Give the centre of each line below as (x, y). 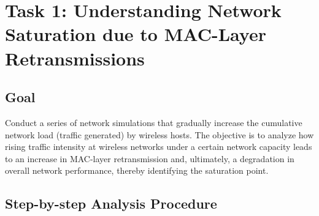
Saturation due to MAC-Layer (136, 34)
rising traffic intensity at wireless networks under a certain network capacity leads (159, 147)
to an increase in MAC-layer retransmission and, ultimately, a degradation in (150, 158)
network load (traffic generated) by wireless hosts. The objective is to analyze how (159, 134)
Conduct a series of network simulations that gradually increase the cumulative (154, 122)
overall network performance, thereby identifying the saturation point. (137, 170)
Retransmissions (75, 58)
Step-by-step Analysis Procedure (111, 203)
